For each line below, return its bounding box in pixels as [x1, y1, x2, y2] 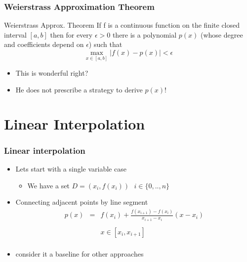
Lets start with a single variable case [15, 164, 126, 174]
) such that [88, 39, 123, 49]
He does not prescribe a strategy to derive [15, 84, 143, 94]
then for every [50, 29, 93, 40]
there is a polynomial [112, 29, 177, 40]
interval [4, 29, 27, 40]
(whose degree [200, 29, 243, 40]
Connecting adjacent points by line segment [15, 197, 148, 207]
